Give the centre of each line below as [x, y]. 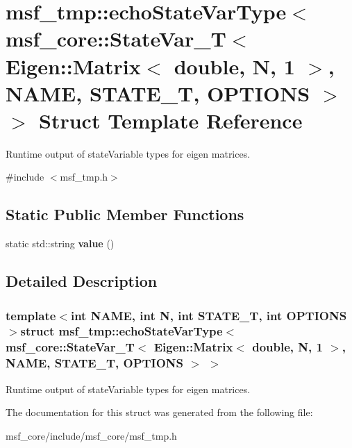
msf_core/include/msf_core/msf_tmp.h [91, 435]
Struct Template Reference [171, 120]
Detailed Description [82, 281]
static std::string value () [60, 243]
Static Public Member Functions [125, 214]
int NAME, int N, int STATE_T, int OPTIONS [209, 315]
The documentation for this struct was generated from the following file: [159, 412]
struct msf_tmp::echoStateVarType [121, 331]
